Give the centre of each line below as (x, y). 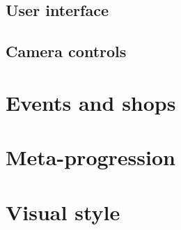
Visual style (63, 212)
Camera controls (66, 51)
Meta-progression (90, 157)
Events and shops (91, 102)
